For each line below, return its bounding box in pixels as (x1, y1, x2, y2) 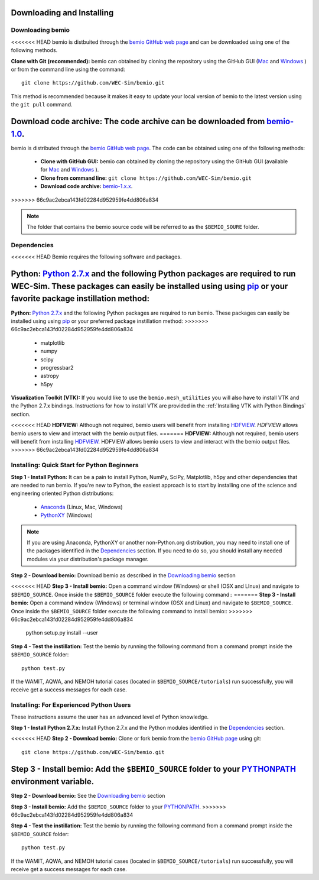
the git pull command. (11, 101, 73, 108)
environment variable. (11, 777, 95, 787)
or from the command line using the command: (11, 66, 125, 73)
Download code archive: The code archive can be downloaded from (11, 116, 265, 127)
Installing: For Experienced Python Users (11, 701, 131, 709)
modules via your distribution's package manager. (27, 555, 149, 562)
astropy (40, 373, 59, 380)
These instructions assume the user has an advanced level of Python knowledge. (11, 713, 209, 720)
